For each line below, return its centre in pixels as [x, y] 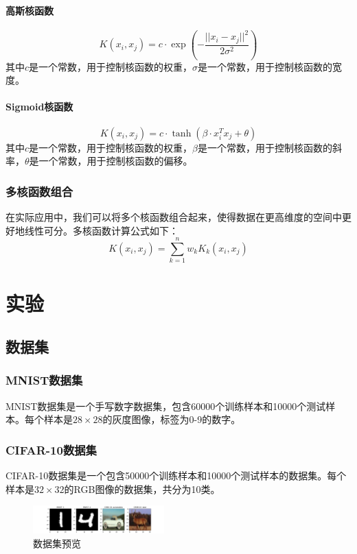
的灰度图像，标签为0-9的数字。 [172, 419]
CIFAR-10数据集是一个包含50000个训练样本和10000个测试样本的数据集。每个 [176, 475]
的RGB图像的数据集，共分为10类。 [142, 489]
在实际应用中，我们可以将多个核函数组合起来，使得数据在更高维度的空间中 [174, 217]
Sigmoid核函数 [39, 107]
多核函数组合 [39, 191]
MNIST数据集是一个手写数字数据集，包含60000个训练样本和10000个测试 [166, 406]
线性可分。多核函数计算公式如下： [101, 230]
